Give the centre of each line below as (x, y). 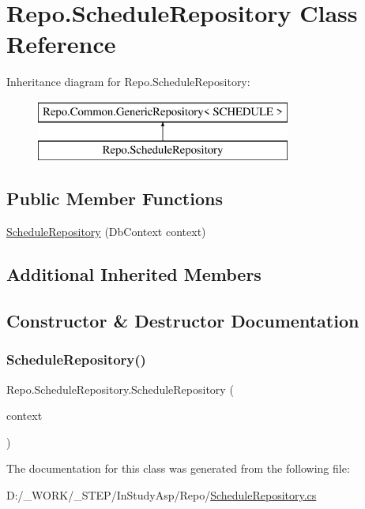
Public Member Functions (115, 198)
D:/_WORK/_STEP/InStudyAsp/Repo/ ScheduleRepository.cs (162, 495)
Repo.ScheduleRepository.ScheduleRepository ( (120, 389)
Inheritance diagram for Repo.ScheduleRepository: (128, 82)
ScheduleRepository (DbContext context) (106, 232)
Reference (61, 44)
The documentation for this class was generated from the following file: (178, 468)
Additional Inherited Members (134, 274)
